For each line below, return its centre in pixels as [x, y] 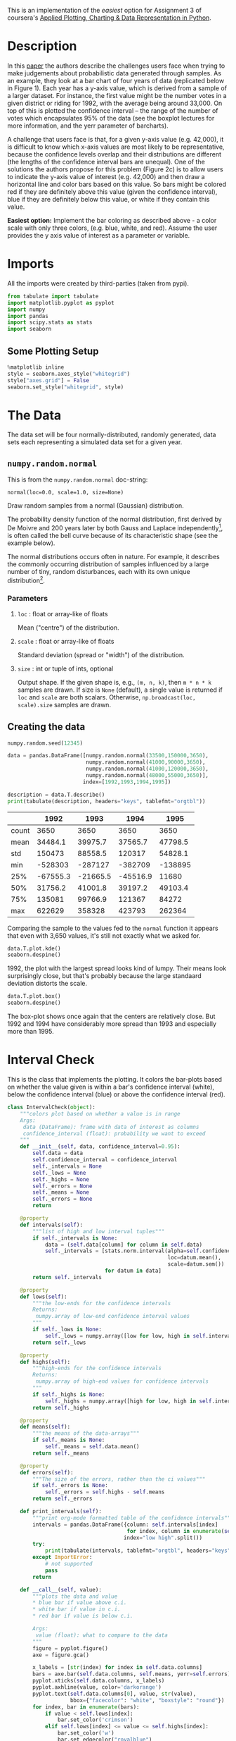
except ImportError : [63, 1558]
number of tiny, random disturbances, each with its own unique [99, 571]
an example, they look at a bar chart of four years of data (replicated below [116, 80]
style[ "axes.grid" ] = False [48, 380]
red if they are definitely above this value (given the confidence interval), [112, 191]
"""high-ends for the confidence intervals [97, 1368]
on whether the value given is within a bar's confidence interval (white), [111, 1087]
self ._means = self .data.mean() [92, 1447]
